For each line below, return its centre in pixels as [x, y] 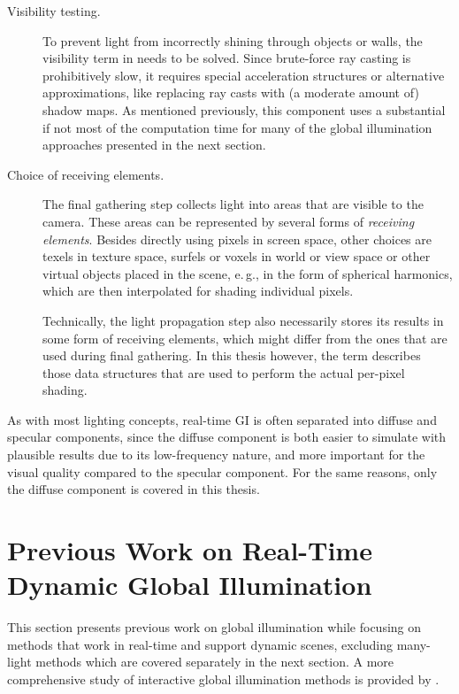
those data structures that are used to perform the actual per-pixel [224, 372]
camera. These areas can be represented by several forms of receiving [229, 221]
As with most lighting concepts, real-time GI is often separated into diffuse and [222, 419]
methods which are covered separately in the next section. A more [215, 662]
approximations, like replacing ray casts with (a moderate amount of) [231, 93]
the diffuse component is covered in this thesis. [134, 489]
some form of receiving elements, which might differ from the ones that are [245, 338]
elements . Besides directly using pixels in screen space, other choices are [237, 239]
